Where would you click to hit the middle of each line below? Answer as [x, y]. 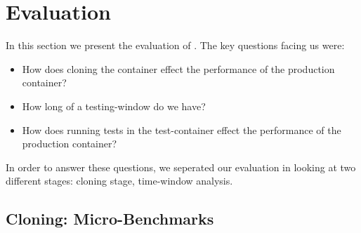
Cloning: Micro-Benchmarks [110, 219]
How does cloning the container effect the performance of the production [178, 68]
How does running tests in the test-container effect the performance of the [182, 129]
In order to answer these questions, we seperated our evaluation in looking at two [181, 167]
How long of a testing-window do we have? [114, 106]
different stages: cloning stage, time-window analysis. [119, 181]
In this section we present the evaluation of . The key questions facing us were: [175, 45]
